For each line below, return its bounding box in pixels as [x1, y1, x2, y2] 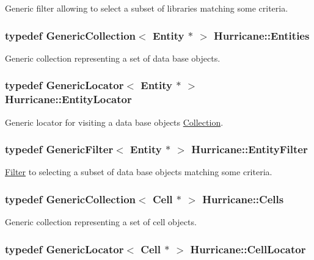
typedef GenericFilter [5, 142, 114, 157]
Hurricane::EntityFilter [191, 142, 308, 157]
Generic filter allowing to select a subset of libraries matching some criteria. [5, 2, 288, 14]
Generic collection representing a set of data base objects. [5, 51, 221, 64]
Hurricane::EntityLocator [5, 92, 132, 107]
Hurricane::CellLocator [190, 241, 306, 256]
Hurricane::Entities [214, 27, 310, 43]
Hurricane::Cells [202, 191, 284, 206]
